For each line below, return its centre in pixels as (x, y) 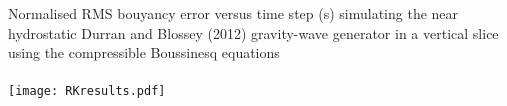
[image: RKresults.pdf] (87, 90)
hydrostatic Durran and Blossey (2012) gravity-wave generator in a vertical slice (253, 32)
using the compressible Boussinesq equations (144, 52)
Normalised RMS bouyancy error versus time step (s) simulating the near (233, 13)
